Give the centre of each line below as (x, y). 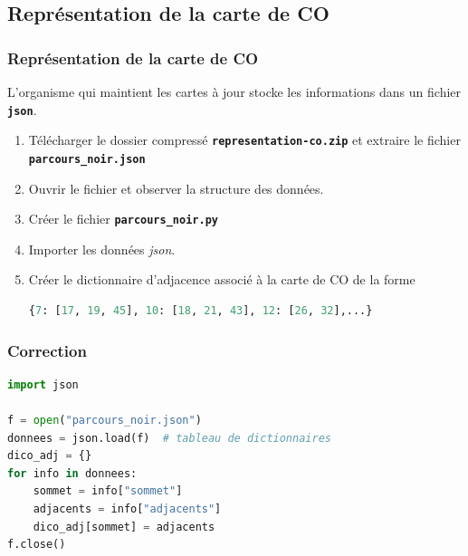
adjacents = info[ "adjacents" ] (127, 508)
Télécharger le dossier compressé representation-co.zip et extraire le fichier (244, 140)
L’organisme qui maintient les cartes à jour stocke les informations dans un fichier (234, 91)
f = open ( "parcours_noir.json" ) (105, 420)
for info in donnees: (72, 473)
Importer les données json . (102, 249)
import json (43, 384)
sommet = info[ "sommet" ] (108, 491)
